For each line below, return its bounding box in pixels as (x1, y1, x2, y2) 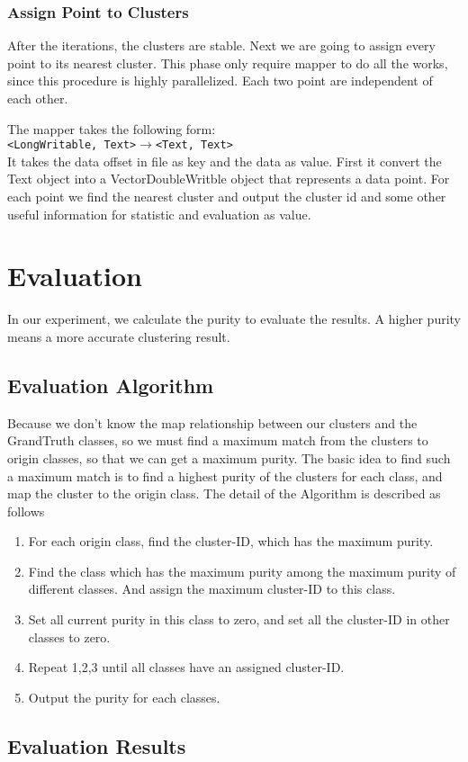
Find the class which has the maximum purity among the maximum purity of (28, 561, 456, 580)
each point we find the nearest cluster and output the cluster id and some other (7, 187, 446, 206)
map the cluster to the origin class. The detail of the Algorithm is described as (7, 484, 441, 503)
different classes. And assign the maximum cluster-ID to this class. (28, 579, 396, 598)
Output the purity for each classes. (28, 687, 220, 706)
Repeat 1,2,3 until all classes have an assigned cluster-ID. (28, 658, 345, 677)
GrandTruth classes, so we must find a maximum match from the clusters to (7, 431, 428, 450)
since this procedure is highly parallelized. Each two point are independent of (7, 71, 433, 90)
